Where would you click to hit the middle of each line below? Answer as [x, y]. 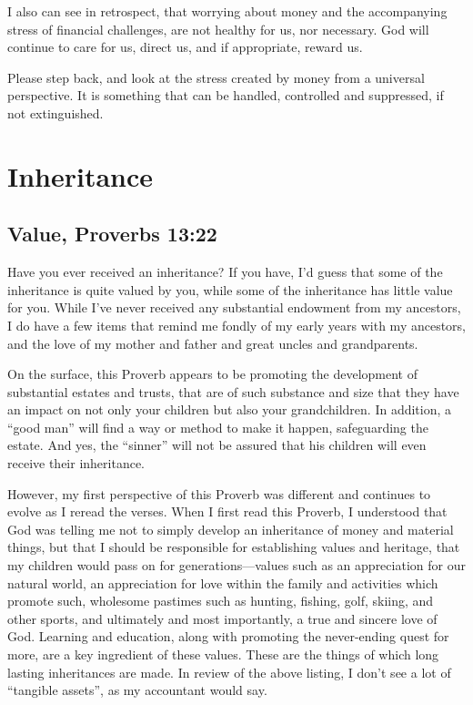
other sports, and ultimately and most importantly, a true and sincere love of [222, 618]
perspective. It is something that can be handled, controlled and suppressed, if [226, 95]
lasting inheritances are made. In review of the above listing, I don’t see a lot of [229, 672]
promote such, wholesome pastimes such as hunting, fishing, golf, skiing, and [221, 601]
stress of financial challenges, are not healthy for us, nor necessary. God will [218, 29]
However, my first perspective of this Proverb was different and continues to [219, 493]
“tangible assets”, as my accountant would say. [137, 690]
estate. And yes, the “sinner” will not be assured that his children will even [217, 445]
